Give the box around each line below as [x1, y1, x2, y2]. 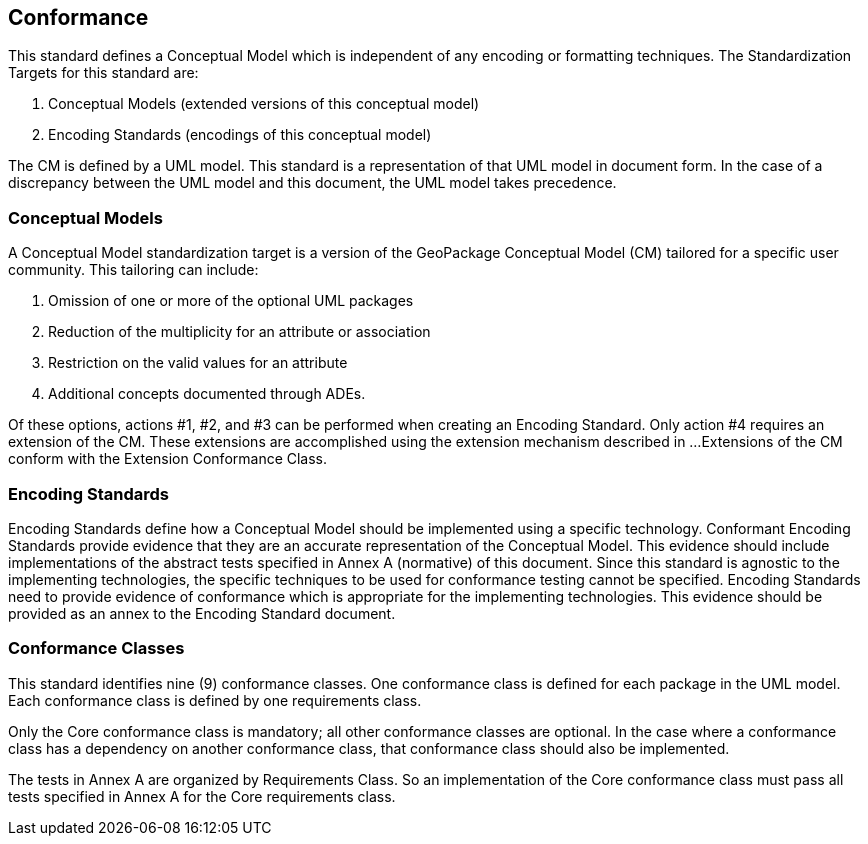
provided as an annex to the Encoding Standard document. [8, 604, 396, 622]
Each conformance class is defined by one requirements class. [8, 691, 422, 709]
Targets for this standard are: [8, 64, 199, 82]
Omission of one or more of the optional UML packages [48, 292, 414, 310]
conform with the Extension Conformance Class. [8, 450, 328, 468]
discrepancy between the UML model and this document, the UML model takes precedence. [8, 174, 617, 192]
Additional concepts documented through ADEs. [48, 385, 366, 403]
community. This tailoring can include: [8, 261, 259, 279]
